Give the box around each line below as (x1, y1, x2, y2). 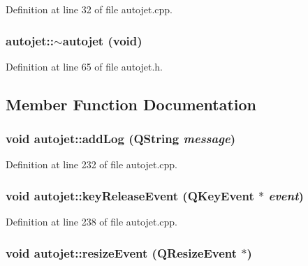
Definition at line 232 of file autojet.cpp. (6, 157, 178, 172)
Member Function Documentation (6, 93, 257, 114)
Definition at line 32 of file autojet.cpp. (6, 2, 173, 16)
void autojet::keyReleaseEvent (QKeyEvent (6, 186, 254, 204)
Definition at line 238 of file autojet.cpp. (6, 214, 178, 229)
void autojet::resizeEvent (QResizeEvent (6, 244, 237, 261)
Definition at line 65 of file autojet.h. (6, 59, 163, 73)
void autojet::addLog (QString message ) (6, 130, 235, 147)
